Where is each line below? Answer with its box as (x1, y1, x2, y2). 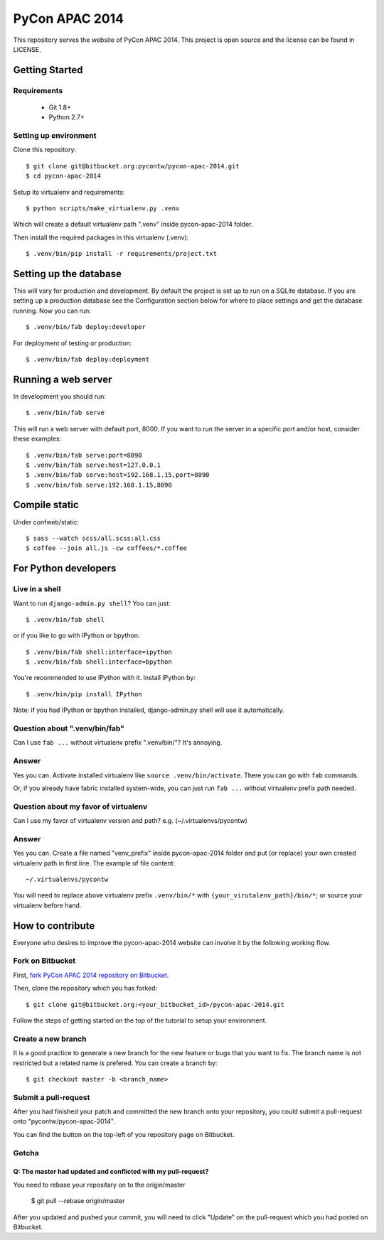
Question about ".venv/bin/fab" (13, 723, 124, 733)
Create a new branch (13, 1034, 87, 1044)
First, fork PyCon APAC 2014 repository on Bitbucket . (13, 971, 169, 979)
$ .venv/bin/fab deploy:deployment (26, 355, 150, 364)
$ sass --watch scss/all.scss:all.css (26, 534, 161, 542)
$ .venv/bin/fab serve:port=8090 (26, 451, 142, 459)
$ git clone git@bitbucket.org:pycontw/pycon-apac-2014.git (26, 162, 240, 170)
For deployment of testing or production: (13, 338, 132, 347)
